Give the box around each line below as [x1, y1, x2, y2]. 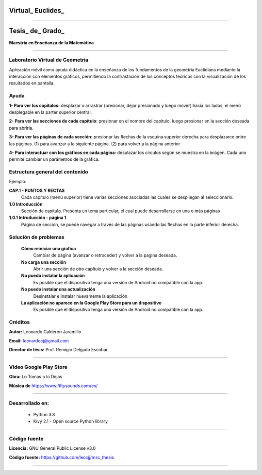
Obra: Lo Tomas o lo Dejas [9, 374, 63, 380]
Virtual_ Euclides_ [9, 6, 65, 15]
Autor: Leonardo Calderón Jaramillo [9, 329, 82, 335]
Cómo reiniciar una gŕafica [21, 245, 76, 251]
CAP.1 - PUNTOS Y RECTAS [9, 187, 65, 193]
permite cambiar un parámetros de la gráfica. [9, 156, 99, 162]
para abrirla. [9, 125, 33, 131]
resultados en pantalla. [9, 80, 55, 86]
